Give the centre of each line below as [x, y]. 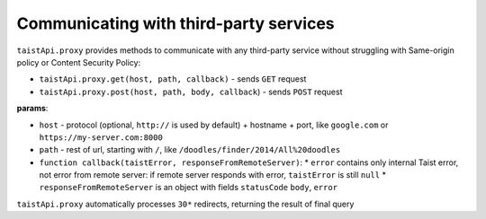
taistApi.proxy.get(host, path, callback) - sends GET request [173, 79]
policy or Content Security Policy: [79, 62]
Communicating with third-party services [175, 23]
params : [32, 109]
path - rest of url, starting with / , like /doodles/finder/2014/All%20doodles [190, 150]
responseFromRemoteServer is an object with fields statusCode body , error [188, 188]
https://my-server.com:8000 [101, 137]
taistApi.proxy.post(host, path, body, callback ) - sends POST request [191, 92]
